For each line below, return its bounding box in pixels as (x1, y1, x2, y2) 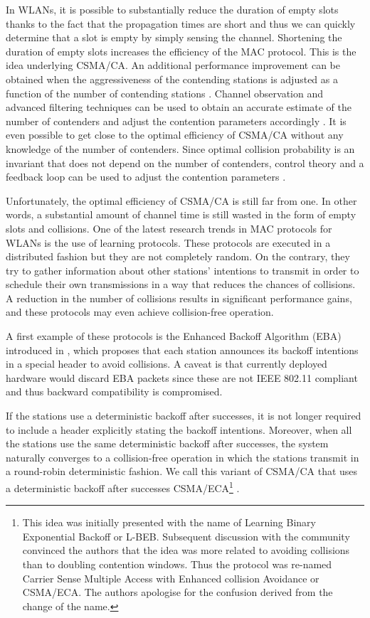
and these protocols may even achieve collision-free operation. (6, 304, 274, 319)
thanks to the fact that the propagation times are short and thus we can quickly (6, 16, 356, 31)
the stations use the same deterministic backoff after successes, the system (6, 436, 329, 451)
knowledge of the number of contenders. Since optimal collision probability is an (6, 141, 355, 156)
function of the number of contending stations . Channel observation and (6, 85, 324, 100)
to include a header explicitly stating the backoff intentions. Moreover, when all (6, 422, 352, 437)
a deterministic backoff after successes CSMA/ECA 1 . (6, 479, 240, 495)
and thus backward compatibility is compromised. (6, 384, 223, 399)
